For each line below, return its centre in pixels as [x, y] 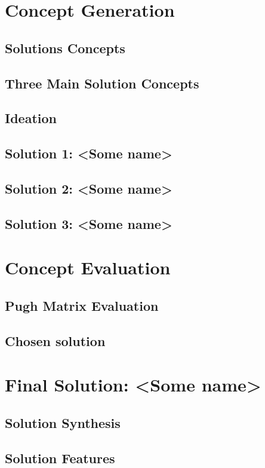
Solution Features [60, 458]
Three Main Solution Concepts [102, 83]
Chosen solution [55, 340]
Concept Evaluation [88, 267]
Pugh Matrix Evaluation [82, 305]
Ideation [31, 118]
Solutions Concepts [65, 48]
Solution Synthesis [63, 422]
